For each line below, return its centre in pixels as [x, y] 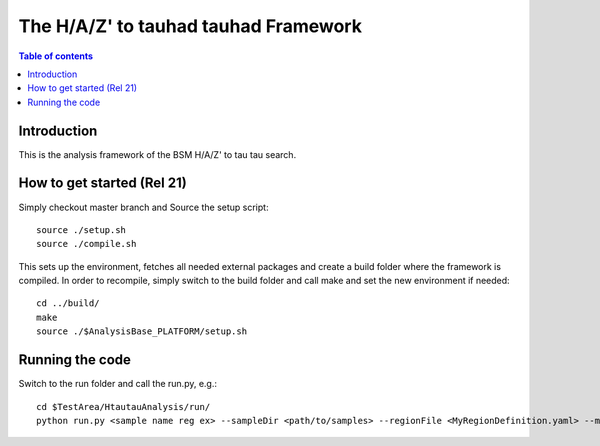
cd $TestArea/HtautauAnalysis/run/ [123, 406]
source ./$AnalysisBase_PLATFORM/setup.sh [142, 331]
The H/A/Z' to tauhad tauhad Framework [190, 26]
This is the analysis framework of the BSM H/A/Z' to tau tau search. [157, 154]
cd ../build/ [68, 303]
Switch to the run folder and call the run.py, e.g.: [118, 384]
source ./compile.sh [86, 244]
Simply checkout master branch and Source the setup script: [143, 207]
